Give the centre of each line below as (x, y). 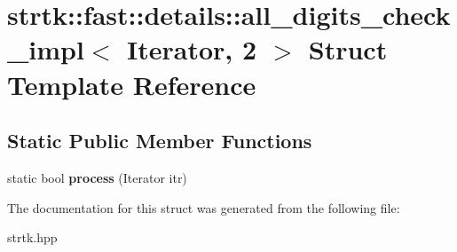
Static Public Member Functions (160, 141)
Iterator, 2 (192, 49)
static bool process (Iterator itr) (97, 177)
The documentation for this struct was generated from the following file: (204, 207)
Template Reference (132, 84)
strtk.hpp (32, 237)
